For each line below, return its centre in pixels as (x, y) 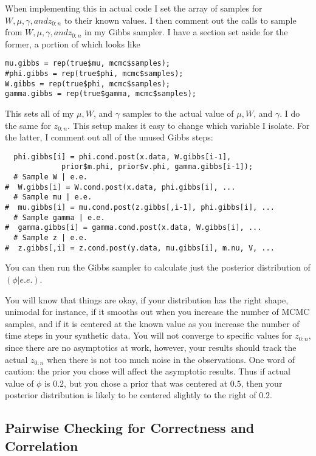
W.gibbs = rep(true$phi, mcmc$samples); (88, 84)
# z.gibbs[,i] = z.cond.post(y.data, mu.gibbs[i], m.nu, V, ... (140, 248)
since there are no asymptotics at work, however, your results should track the (151, 347)
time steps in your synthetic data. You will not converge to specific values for (149, 335)
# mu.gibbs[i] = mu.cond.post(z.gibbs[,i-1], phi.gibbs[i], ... (140, 208)
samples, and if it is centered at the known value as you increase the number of (152, 323)
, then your (262, 383)
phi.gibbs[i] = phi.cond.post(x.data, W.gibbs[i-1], (122, 157)
